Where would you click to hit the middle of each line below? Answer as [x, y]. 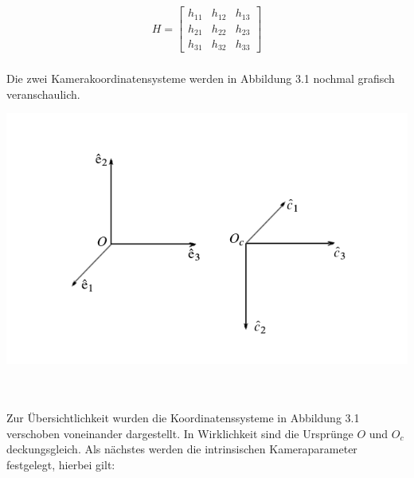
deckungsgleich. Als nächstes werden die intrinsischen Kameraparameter [182, 449]
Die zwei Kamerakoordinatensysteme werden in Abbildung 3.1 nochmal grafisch [201, 78]
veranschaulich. [43, 94]
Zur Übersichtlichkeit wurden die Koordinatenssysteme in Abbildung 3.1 [183, 418]
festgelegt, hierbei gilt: [61, 464]
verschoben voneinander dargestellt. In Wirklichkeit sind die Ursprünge [180, 433]
